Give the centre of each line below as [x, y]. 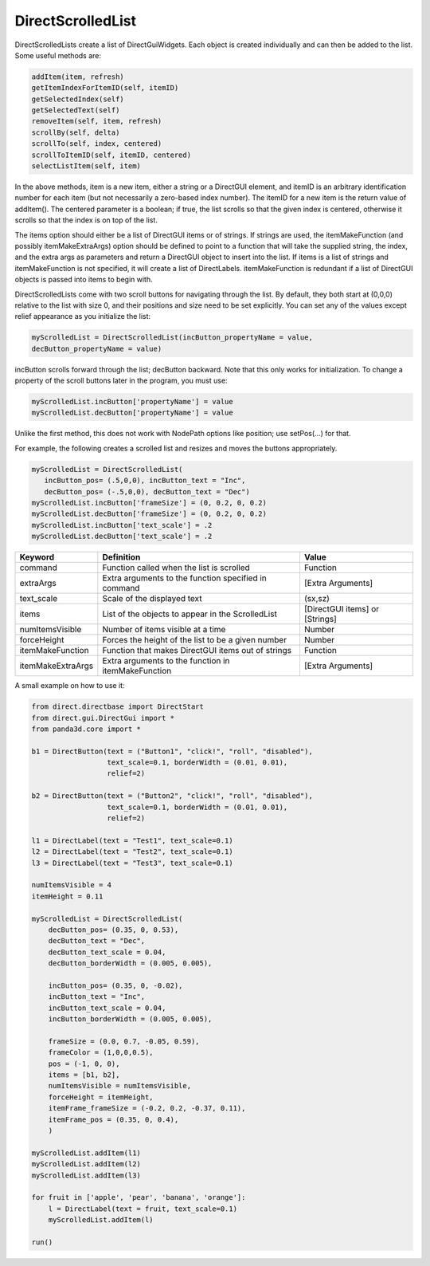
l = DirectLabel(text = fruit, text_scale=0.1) [143, 1209]
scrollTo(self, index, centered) [97, 144]
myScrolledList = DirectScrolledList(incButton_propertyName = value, [172, 338]
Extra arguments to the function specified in [184, 578]
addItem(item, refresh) [78, 77]
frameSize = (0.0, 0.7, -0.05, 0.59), [124, 1041]
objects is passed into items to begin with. [84, 280]
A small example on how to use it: [70, 686]
